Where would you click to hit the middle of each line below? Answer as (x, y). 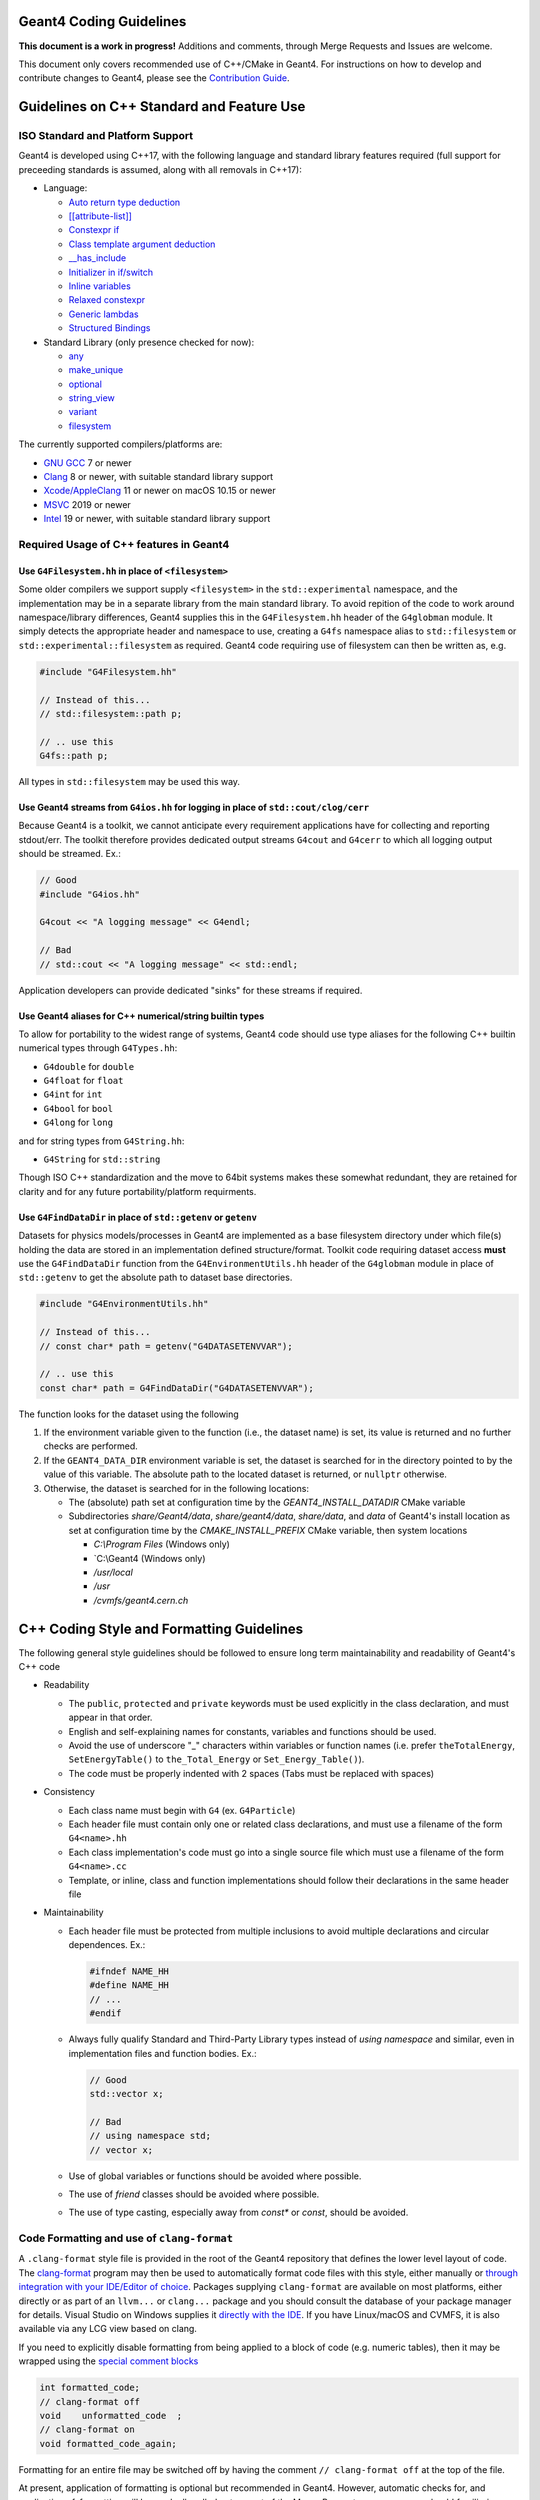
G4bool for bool (78, 1108)
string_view (91, 398)
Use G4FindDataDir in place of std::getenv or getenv (137, 1217)
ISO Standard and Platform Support (106, 136)
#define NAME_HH (129, 1985)
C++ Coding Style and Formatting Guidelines (161, 1628)
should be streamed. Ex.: (70, 854)
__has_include (97, 258)
